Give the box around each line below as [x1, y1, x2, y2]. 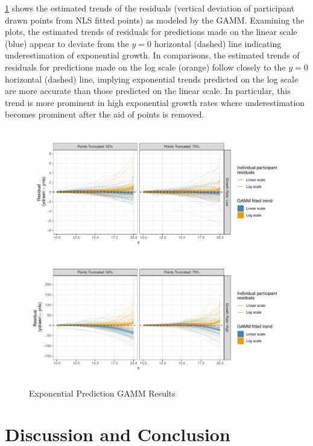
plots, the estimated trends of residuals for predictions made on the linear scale [5, 25, 297, 38]
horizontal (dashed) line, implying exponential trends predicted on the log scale [5, 72, 299, 85]
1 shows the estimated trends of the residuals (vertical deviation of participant [5, 2, 295, 14]
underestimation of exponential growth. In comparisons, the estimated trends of [5, 49, 300, 61]
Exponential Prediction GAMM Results [29, 386, 175, 399]
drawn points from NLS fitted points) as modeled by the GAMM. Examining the [5, 13, 305, 26]
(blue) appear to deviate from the [5, 37, 129, 49]
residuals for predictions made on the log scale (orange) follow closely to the [5, 60, 286, 73]
